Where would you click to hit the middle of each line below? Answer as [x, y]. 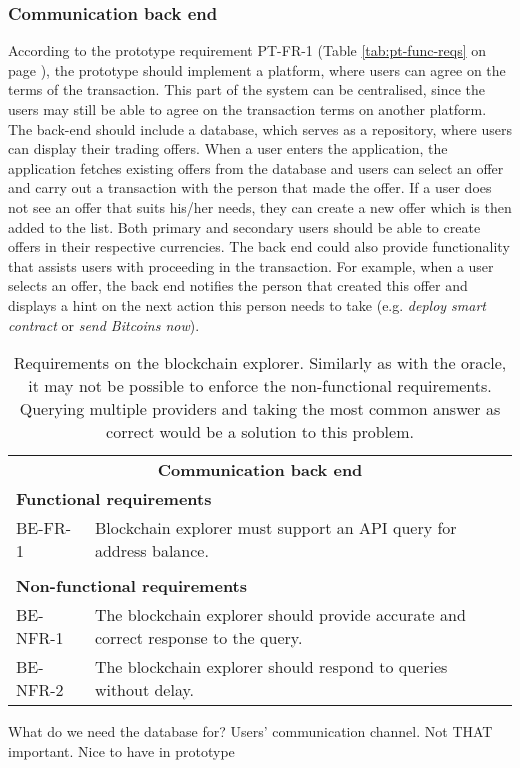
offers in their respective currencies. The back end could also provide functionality [259, 246]
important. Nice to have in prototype [121, 750]
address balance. [151, 551]
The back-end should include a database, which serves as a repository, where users [260, 128]
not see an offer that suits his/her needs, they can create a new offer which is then [260, 206]
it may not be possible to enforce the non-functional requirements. [260, 386]
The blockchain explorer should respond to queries [271, 667]
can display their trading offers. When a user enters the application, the [228, 148]
